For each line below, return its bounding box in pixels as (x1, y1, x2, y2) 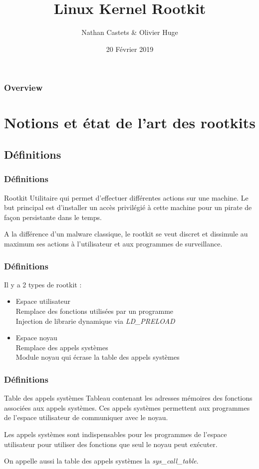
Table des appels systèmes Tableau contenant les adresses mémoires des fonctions (4, 393, 253, 403)
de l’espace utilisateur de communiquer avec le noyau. (4, 412, 168, 423)
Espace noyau (15, 332, 57, 343)
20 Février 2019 (106, 43, 154, 54)
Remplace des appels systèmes (15, 342, 108, 352)
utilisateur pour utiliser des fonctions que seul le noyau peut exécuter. (4, 439, 218, 449)
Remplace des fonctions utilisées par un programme (15, 305, 174, 316)
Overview (4, 81, 43, 94)
